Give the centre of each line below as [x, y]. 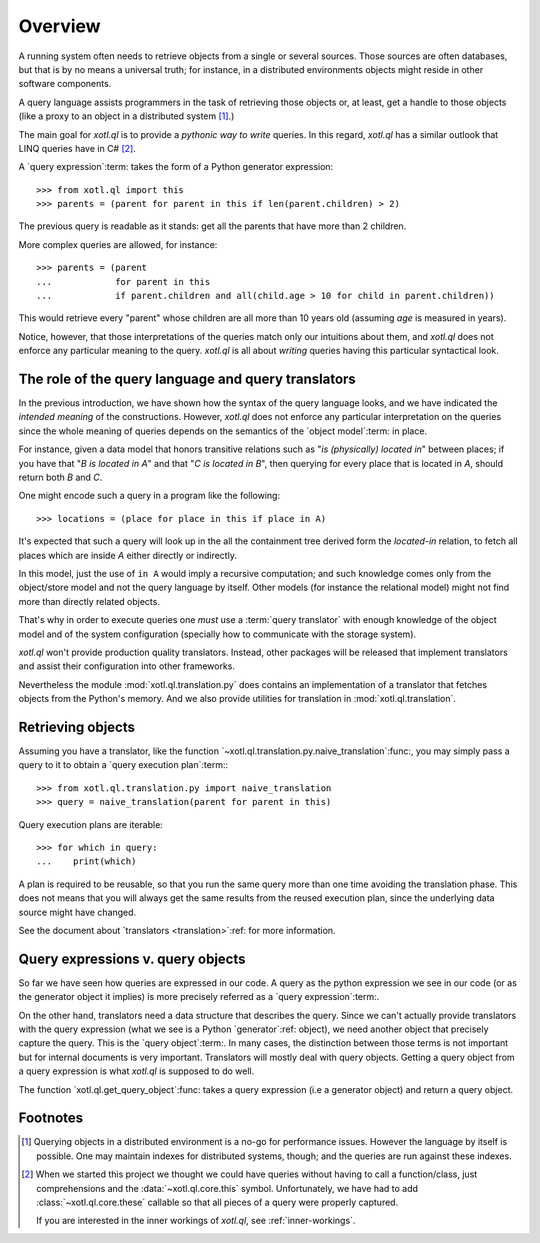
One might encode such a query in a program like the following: [149, 496]
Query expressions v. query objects [132, 958]
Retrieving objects [76, 726]
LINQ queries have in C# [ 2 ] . [77, 148]
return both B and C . [60, 477]
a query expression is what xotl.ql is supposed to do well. [136, 1071]
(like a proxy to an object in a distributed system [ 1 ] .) [126, 116]
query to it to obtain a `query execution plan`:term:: [123, 765]
